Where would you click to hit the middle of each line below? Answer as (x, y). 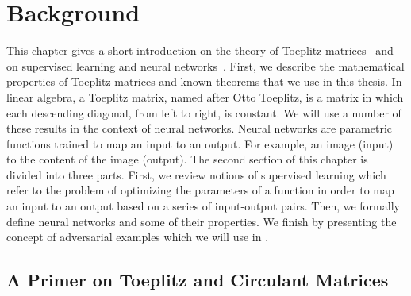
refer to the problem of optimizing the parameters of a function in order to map (200, 190)
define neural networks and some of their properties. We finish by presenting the (202, 221)
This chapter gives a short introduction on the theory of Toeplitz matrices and (200, 50)
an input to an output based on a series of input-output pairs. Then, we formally (203, 206)
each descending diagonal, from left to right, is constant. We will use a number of (204, 112)
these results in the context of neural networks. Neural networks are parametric (199, 128)
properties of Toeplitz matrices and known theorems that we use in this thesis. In (204, 81)
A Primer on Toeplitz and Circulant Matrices (198, 280)
